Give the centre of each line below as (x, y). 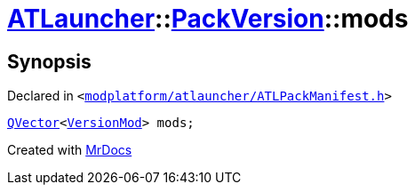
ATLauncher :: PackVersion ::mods (208, 19)
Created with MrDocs (70, 150)
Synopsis (49, 61)
